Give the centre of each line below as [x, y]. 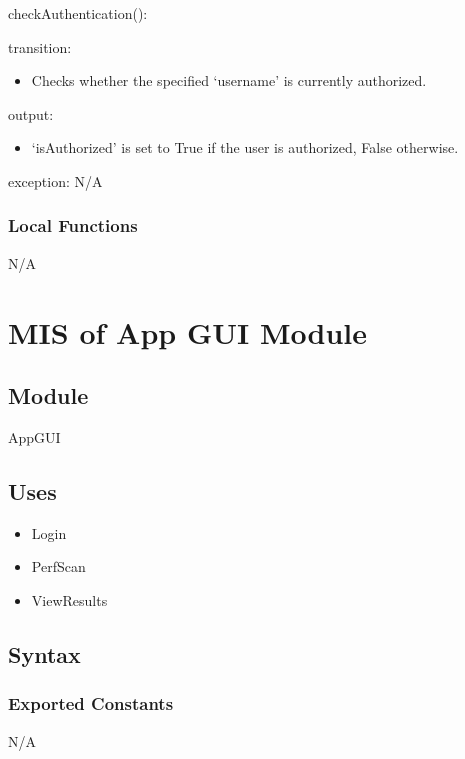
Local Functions [73, 225]
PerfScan [58, 566]
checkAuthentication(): [78, 13]
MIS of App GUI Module [187, 331]
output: [31, 113]
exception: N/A [55, 180]
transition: [40, 46]
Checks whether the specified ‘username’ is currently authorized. [229, 80]
